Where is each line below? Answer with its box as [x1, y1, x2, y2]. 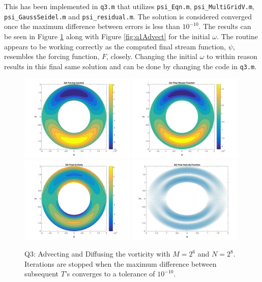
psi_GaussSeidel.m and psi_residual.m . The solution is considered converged [4, 11, 252, 21]
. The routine [217, 31, 258, 41]
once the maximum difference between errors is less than [4, 21, 180, 32]
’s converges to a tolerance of [65, 268, 155, 279]
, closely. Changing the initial [106, 51, 197, 62]
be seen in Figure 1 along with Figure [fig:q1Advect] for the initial [4, 31, 210, 41]
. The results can [198, 21, 251, 32]
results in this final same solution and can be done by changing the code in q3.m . [4, 61, 257, 71]
